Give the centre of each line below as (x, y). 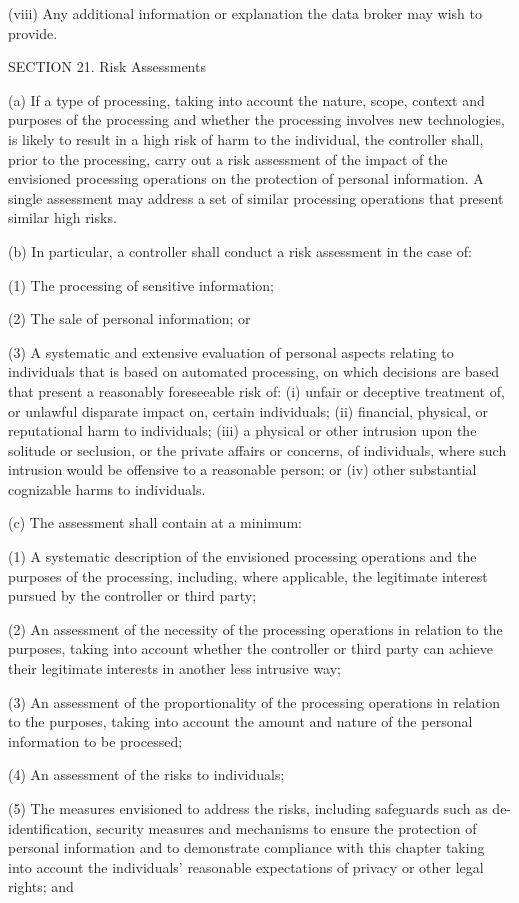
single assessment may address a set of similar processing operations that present (256, 197)
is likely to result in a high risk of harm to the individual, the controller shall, (246, 138)
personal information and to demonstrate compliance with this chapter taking (246, 847)
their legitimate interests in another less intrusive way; (175, 668)
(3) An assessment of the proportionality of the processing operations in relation (254, 701)
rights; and (41, 886)
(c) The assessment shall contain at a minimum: (155, 522)
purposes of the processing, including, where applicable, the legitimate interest (248, 575)
